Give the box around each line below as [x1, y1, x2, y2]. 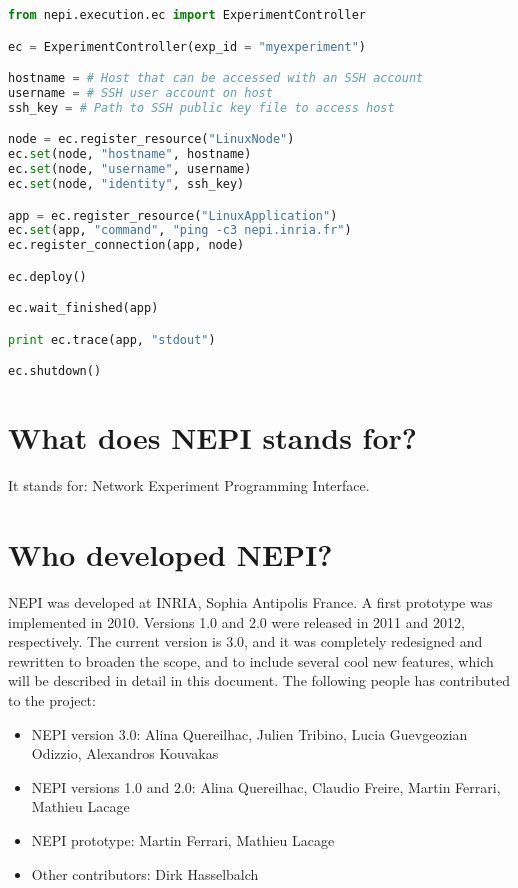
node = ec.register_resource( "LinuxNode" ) [8, 132, 295, 147]
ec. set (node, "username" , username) [8, 162, 252, 177]
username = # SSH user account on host [8, 85, 273, 100]
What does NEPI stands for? [8, 417, 417, 458]
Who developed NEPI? [8, 534, 333, 575]
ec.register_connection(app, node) [8, 238, 245, 253]
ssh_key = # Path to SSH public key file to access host [8, 100, 395, 115]
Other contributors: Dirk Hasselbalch [31, 863, 259, 884]
